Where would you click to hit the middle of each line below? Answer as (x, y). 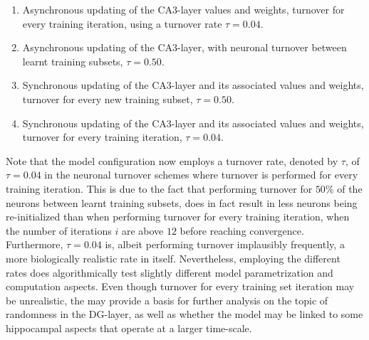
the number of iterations (59, 230)
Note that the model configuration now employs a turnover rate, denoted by (172, 160)
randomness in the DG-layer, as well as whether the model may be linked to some (184, 314)
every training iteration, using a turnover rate (122, 23)
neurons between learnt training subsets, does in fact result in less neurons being (182, 202)
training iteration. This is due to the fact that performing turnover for (159, 188)
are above (142, 230)
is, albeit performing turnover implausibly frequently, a (225, 244)
